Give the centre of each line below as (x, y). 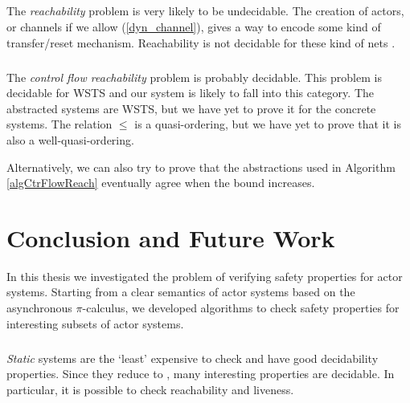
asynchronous (39, 307)
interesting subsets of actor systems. (95, 323)
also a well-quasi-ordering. (70, 139)
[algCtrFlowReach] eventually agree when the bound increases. (161, 183)
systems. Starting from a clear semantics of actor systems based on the (181, 292)
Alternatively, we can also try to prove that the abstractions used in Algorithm (201, 167)
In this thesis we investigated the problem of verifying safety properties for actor (205, 276)
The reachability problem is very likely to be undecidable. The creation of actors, (205, 11)
